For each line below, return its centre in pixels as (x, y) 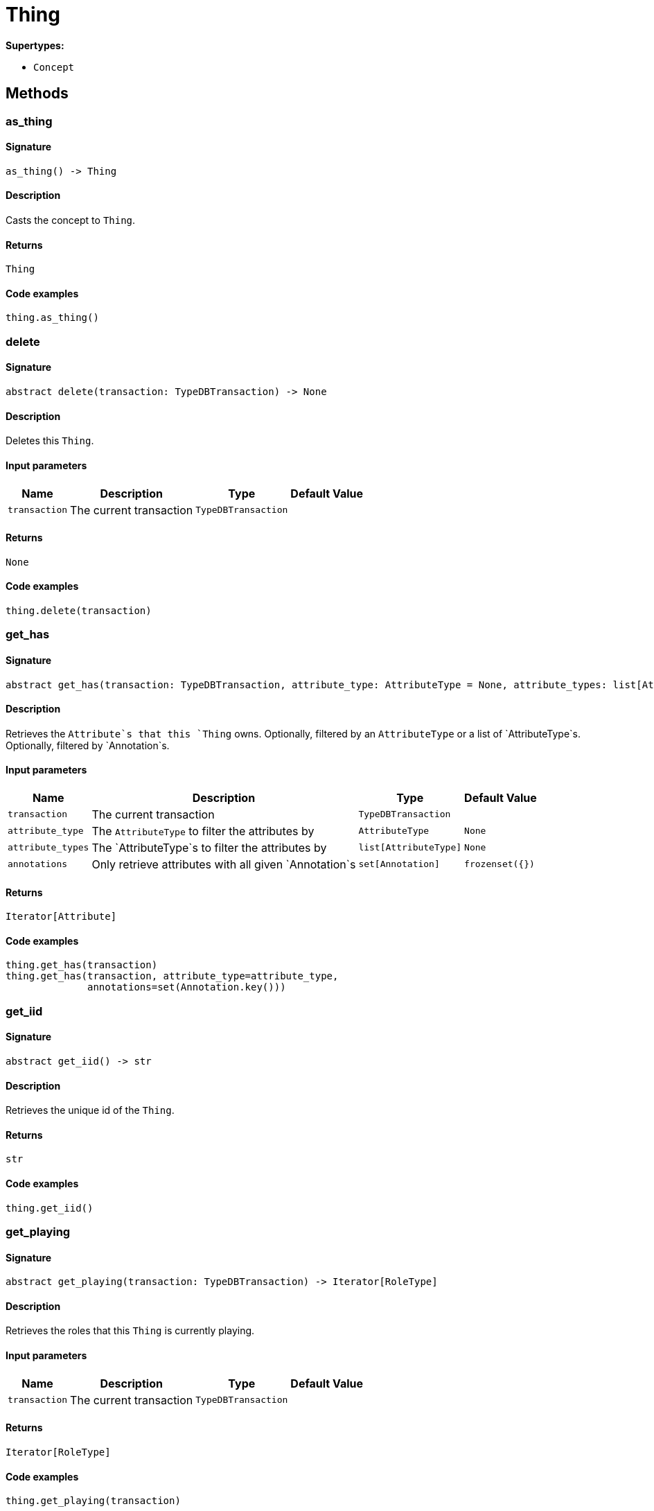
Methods (37, 94)
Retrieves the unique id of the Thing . (90, 1110)
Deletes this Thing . (50, 441)
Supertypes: (35, 45)
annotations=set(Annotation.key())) (187, 987)
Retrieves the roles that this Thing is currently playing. (130, 1331)
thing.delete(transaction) (79, 610)
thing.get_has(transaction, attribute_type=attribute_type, (172, 976)
